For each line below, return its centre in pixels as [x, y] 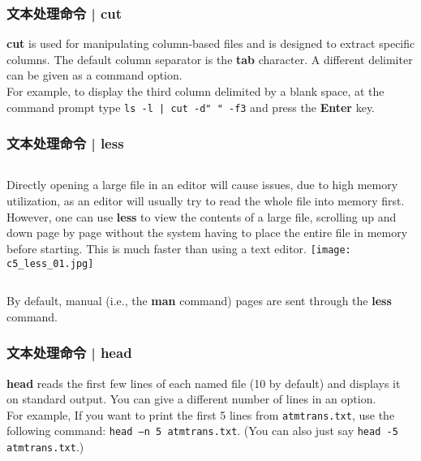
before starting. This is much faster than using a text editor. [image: [179, 248]
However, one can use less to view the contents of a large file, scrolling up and [202, 216]
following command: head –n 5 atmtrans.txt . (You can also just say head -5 [202, 431]
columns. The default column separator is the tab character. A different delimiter [210, 59]
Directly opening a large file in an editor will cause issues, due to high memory [202, 185]
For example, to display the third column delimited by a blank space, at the [195, 91]
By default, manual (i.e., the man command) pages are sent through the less [199, 301]
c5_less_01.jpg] [50, 263]
